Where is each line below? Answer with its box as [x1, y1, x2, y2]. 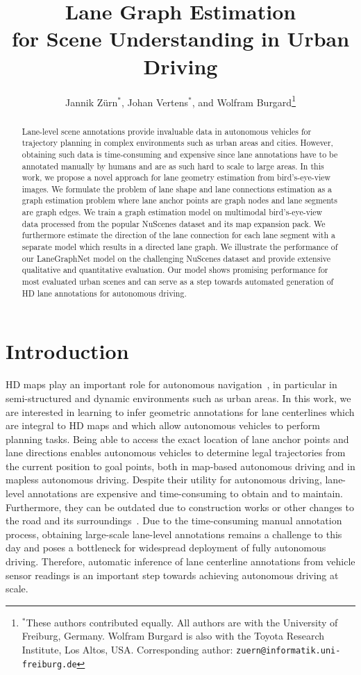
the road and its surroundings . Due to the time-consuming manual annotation [6, 513, 342, 528]
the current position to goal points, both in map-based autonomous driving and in [6, 458, 355, 473]
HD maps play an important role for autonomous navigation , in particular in [6, 377, 337, 392]
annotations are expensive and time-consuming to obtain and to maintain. [27, 486, 344, 501]
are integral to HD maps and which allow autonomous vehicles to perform [6, 418, 320, 433]
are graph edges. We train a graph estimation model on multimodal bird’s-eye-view [22, 206, 323, 218]
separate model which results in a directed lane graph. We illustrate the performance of [22, 241, 338, 253]
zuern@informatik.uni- [236, 646, 341, 656]
